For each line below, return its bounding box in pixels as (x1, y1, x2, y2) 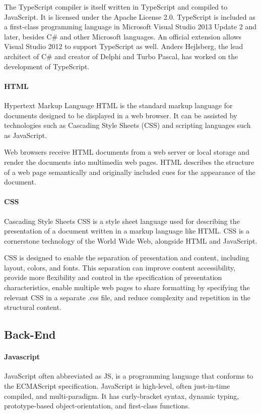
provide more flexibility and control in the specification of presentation (4, 272, 222, 283)
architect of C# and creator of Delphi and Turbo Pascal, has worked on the (4, 51, 238, 61)
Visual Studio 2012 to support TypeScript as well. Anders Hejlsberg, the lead (4, 41, 243, 52)
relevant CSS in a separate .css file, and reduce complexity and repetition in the (4, 292, 250, 302)
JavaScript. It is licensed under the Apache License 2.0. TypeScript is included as (4, 11, 255, 22)
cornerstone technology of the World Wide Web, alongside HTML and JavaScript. (4, 235, 257, 246)
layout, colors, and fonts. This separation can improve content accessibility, (4, 262, 236, 272)
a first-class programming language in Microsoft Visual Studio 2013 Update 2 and (4, 21, 257, 32)
